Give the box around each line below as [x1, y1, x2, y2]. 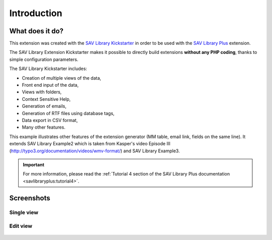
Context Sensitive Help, [22, 96, 71, 102]
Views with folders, [22, 89, 62, 95]
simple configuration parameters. [9, 56, 79, 63]
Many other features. [22, 124, 65, 131]
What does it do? [9, 27, 64, 35]
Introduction [9, 8, 62, 19]
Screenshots [9, 194, 50, 202]
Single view [9, 209, 39, 216]
